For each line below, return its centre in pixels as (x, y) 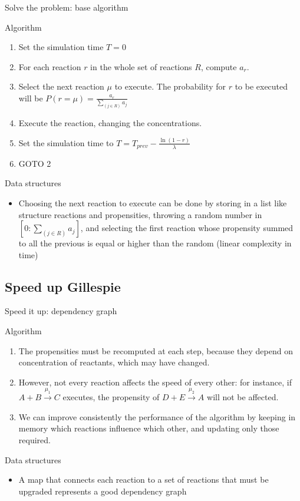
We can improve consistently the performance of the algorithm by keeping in (157, 416)
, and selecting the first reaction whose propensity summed (187, 228)
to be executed (261, 86)
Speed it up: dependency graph (61, 311)
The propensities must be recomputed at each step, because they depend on (156, 350)
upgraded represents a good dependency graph (103, 491)
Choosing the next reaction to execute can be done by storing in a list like (153, 202)
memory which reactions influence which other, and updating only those (149, 428)
